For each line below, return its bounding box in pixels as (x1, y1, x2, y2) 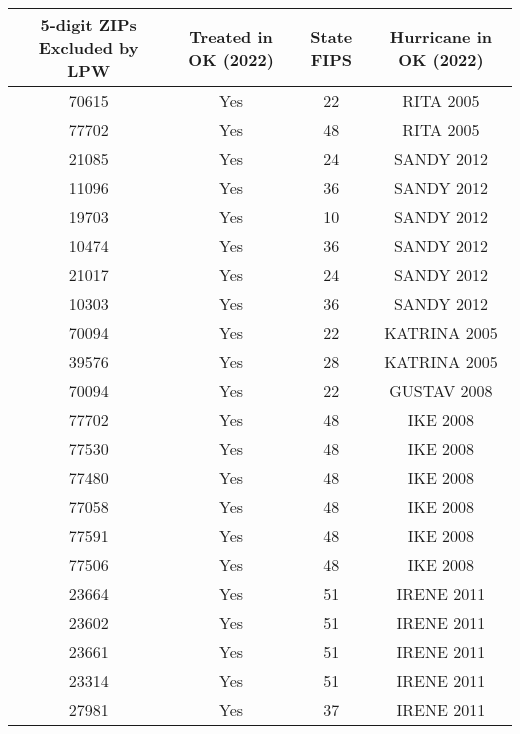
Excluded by (38, 36, 139, 59)
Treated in (189, 24, 273, 48)
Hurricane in (389, 24, 492, 48)
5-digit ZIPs (40, 13, 137, 36)
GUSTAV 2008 (389, 379, 493, 402)
